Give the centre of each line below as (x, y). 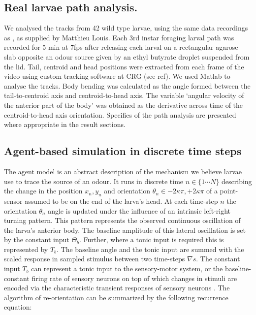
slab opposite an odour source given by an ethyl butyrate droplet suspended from (127, 56)
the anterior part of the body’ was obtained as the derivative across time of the (124, 105)
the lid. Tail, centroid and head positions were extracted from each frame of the (124, 66)
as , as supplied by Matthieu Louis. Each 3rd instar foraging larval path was (119, 37)
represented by (26, 249)
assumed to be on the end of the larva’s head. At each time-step (121, 201)
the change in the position (43, 191)
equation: (18, 307)
